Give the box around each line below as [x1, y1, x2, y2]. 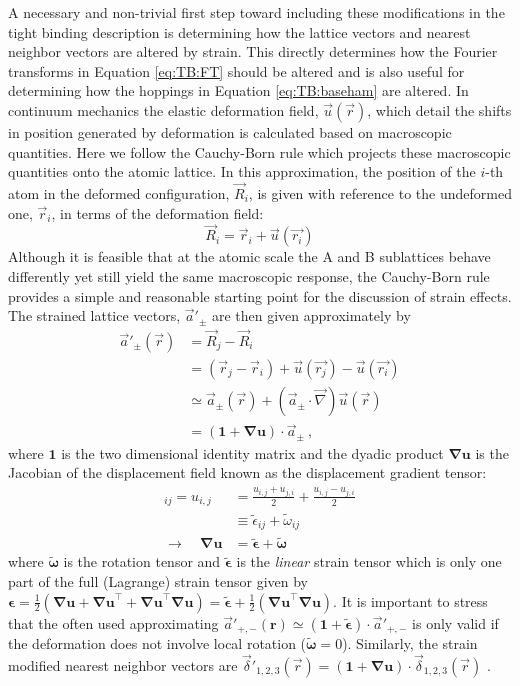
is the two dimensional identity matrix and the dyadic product [61, 442, 444, 463]
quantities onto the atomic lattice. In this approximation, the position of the [8, 161, 476, 182]
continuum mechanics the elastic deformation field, [8, 99, 319, 120]
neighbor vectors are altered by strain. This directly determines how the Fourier [8, 41, 498, 62]
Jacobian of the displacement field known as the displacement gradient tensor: [8, 462, 487, 483]
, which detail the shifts [367, 99, 512, 120]
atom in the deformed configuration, [8, 182, 230, 203]
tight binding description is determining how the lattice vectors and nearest [8, 21, 471, 42]
